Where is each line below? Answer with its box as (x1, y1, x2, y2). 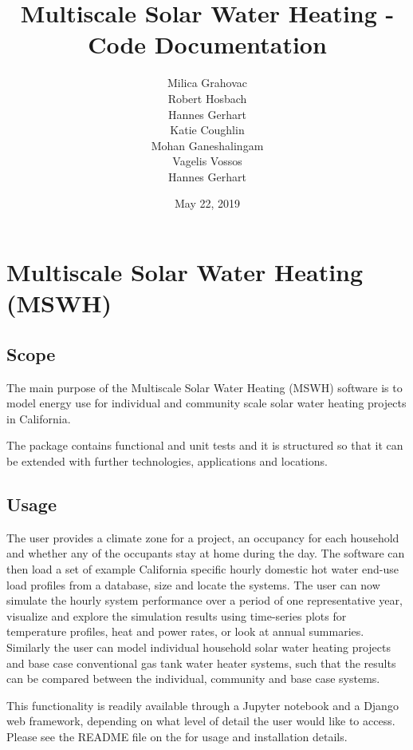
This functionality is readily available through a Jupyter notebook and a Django (6, 696, 399, 713)
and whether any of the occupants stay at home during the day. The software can (6, 545, 405, 562)
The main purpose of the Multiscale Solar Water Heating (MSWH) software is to (6, 379, 403, 395)
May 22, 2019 (174, 195, 241, 212)
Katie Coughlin (170, 121, 245, 138)
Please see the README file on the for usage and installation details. (6, 728, 348, 744)
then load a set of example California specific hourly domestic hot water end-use (6, 561, 399, 577)
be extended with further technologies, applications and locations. (6, 453, 328, 470)
